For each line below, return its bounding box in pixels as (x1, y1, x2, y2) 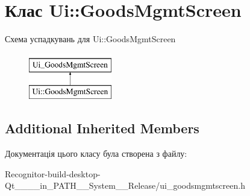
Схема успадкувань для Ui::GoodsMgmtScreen (5, 33, 176, 45)
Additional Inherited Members (5, 119, 199, 138)
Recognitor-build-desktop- (5, 167, 101, 180)
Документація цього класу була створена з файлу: (5, 147, 187, 160)
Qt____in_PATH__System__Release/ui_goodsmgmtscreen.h (5, 179, 245, 192)
